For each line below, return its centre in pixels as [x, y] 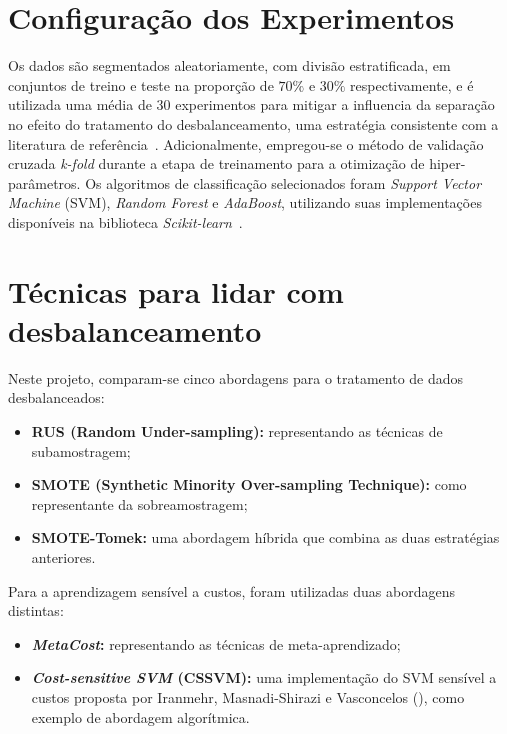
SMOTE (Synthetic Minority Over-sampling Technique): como [249, 484]
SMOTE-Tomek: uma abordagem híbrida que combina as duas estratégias [265, 537]
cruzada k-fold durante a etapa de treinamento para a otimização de [216, 163]
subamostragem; [81, 450]
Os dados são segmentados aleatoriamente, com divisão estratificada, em [229, 65]
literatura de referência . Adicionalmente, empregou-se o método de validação [246, 143]
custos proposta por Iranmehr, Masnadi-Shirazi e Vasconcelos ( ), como [248, 696]
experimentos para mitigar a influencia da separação [335, 104]
